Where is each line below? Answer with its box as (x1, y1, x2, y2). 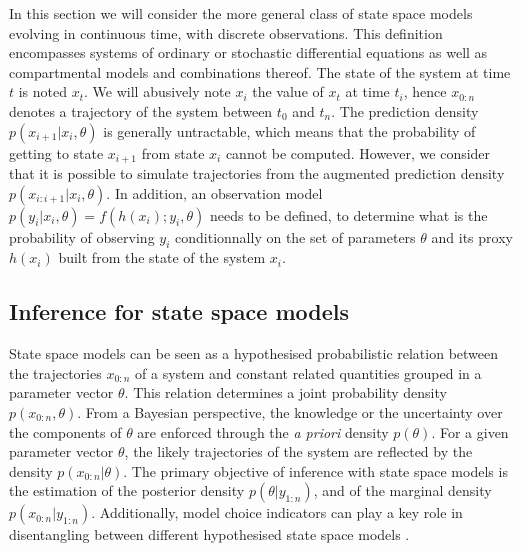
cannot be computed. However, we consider (225, 142, 491, 163)
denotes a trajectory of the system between (9, 100, 273, 121)
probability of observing (9, 226, 155, 247)
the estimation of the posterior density (9, 480, 245, 501)
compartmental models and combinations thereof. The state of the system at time (9, 61, 511, 82)
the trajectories (9, 362, 102, 383)
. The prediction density (331, 100, 479, 121)
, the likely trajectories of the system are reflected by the (124, 441, 473, 462)
